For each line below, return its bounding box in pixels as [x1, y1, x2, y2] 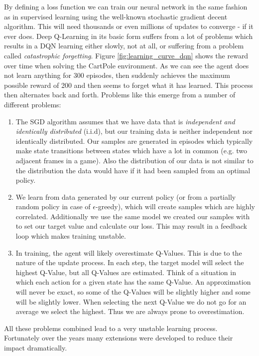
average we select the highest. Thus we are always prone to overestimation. [15, 306, 245, 317]
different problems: [4, 99, 61, 109]
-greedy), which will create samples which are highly [96, 201, 255, 212]
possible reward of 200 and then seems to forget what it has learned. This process [4, 79, 253, 90]
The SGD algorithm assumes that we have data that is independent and [15, 116, 235, 126]
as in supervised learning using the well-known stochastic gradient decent [4, 11, 228, 21]
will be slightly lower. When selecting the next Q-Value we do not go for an [15, 296, 247, 307]
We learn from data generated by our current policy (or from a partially [15, 191, 236, 202]
